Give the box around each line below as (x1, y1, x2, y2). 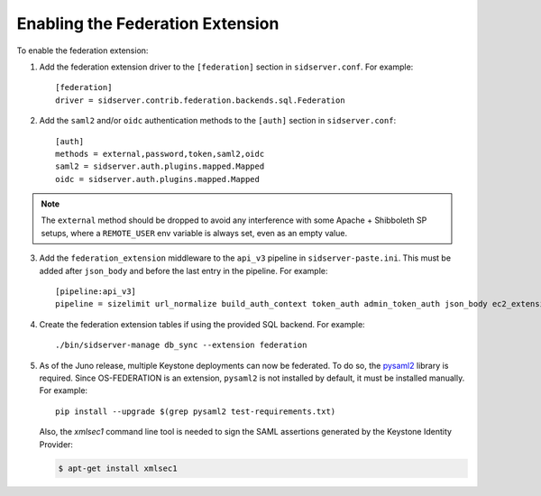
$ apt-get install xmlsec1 (58, 463, 178, 473)
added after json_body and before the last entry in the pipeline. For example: (39, 265, 328, 276)
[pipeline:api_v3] (55, 287, 137, 297)
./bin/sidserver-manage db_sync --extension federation (55, 340, 307, 351)
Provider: (39, 438, 74, 450)
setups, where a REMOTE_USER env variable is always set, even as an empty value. (41, 227, 347, 238)
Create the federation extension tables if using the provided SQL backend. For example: (39, 318, 365, 329)
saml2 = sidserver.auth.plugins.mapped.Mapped (55, 161, 265, 171)
